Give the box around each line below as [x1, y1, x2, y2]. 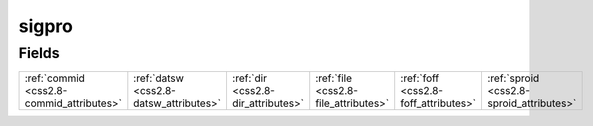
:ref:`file [315, 71, 353, 85]
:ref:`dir [231, 71, 267, 85]
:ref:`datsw [133, 71, 185, 85]
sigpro [18, 15, 74, 37]
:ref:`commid [24, 71, 85, 85]
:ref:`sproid [486, 71, 540, 85]
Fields [18, 44, 60, 62]
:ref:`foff [400, 71, 440, 85]
